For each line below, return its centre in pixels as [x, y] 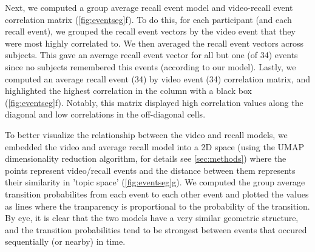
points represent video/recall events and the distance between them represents [150, 170]
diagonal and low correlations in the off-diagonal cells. [105, 114]
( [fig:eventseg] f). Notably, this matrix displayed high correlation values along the [154, 102]
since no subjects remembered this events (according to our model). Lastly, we [151, 66]
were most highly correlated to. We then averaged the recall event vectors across [154, 43]
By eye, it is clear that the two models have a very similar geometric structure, [152, 218]
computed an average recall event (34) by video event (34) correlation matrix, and [158, 78]
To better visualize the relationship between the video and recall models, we [146, 134]
